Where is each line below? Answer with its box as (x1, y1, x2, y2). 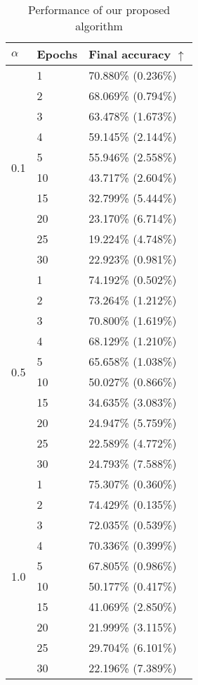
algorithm (75, 18, 123, 34)
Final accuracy (88, 46, 171, 62)
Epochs (37, 46, 78, 62)
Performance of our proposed (27, 1, 171, 18)
